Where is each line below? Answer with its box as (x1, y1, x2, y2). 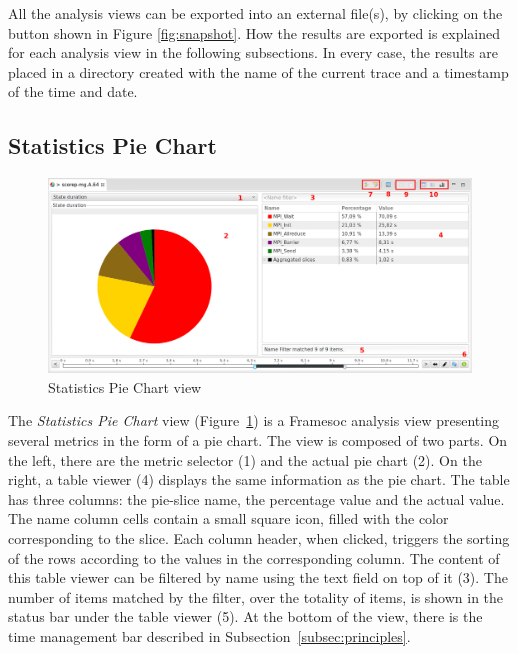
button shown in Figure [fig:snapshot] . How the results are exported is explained (8, 22, 501, 43)
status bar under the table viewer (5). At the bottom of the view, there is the (8, 606, 483, 627)
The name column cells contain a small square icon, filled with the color (8, 508, 449, 529)
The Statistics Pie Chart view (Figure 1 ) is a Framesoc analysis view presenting (8, 410, 499, 431)
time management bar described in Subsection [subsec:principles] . (8, 625, 411, 646)
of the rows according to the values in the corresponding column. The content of (8, 547, 500, 568)
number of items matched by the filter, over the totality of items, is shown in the (8, 586, 504, 607)
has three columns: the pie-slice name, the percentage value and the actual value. (8, 488, 505, 509)
